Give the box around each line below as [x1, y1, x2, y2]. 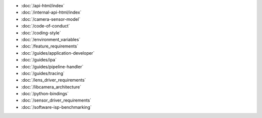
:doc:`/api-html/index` [21, 3, 65, 8]
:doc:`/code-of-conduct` [21, 23, 70, 29]
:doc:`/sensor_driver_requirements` [21, 97, 92, 103]
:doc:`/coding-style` [21, 29, 61, 36]
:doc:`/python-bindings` [21, 91, 69, 97]
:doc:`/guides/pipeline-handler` [21, 63, 83, 70]
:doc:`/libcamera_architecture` [21, 84, 82, 89]
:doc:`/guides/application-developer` [21, 50, 95, 56]
